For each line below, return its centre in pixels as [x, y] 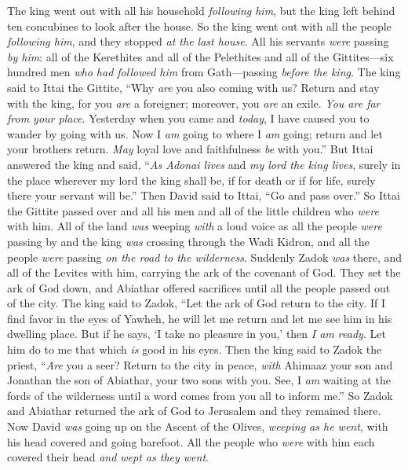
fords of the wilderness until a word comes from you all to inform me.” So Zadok [200, 395]
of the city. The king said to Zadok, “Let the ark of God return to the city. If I [196, 303]
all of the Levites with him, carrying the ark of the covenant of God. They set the [204, 272]
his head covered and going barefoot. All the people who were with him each [191, 441]
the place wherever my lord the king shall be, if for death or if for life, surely [191, 180]
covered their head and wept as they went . [108, 457]
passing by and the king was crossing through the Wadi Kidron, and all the [188, 241]
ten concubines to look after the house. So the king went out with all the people [199, 26]
